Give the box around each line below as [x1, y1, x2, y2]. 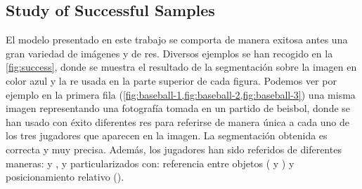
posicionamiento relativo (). [6, 169, 124, 184]
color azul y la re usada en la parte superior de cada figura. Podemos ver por [6, 73, 337, 87]
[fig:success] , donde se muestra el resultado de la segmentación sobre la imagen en [6, 59, 357, 74]
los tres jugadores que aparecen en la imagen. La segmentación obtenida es [6, 128, 328, 143]
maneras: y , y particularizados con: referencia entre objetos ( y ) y [6, 155, 295, 170]
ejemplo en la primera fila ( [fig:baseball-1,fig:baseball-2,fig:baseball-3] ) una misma [6, 87, 356, 101]
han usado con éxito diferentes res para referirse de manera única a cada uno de [6, 114, 350, 129]
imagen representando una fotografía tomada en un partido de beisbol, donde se [6, 101, 351, 115]
